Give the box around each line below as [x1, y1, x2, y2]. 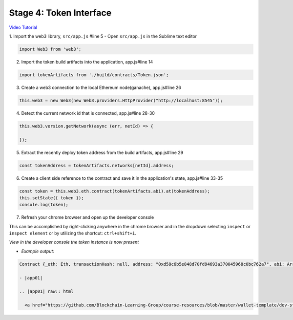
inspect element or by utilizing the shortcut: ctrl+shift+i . [9, 230, 137, 236]
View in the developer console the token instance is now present [9, 239, 139, 245]
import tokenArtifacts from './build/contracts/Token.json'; [19, 72, 169, 78]
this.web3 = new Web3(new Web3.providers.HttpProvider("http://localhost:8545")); [19, 98, 223, 103]
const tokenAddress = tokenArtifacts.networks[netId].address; [19, 163, 174, 168]
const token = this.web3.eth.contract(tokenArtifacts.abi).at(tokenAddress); [19, 188, 210, 194]
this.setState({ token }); [19, 195, 84, 200]
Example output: [21, 248, 55, 254]
